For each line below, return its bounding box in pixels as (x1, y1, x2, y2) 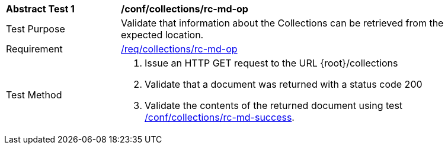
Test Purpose (6, 23, 65, 35)
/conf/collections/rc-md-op (121, 3, 248, 15)
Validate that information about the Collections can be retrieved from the (121, 17, 444, 29)
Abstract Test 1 (6, 3, 75, 15)
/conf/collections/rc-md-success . (145, 111, 295, 123)
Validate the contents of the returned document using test (145, 100, 403, 111)
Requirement (6, 43, 63, 55)
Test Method (6, 89, 62, 101)
